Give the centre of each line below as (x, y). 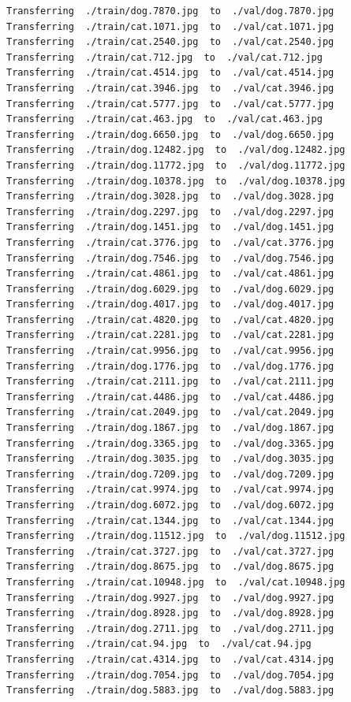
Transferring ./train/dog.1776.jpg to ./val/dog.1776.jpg (170, 366)
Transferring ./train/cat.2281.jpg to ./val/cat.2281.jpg (170, 335)
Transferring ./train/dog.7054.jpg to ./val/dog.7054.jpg (170, 675)
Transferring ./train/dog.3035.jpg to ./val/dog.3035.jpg (170, 459)
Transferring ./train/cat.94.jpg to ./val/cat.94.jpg (159, 644)
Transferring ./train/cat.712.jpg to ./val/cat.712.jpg (164, 57)
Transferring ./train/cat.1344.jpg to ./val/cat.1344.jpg (170, 520)
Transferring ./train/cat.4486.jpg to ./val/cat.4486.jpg (170, 397)
